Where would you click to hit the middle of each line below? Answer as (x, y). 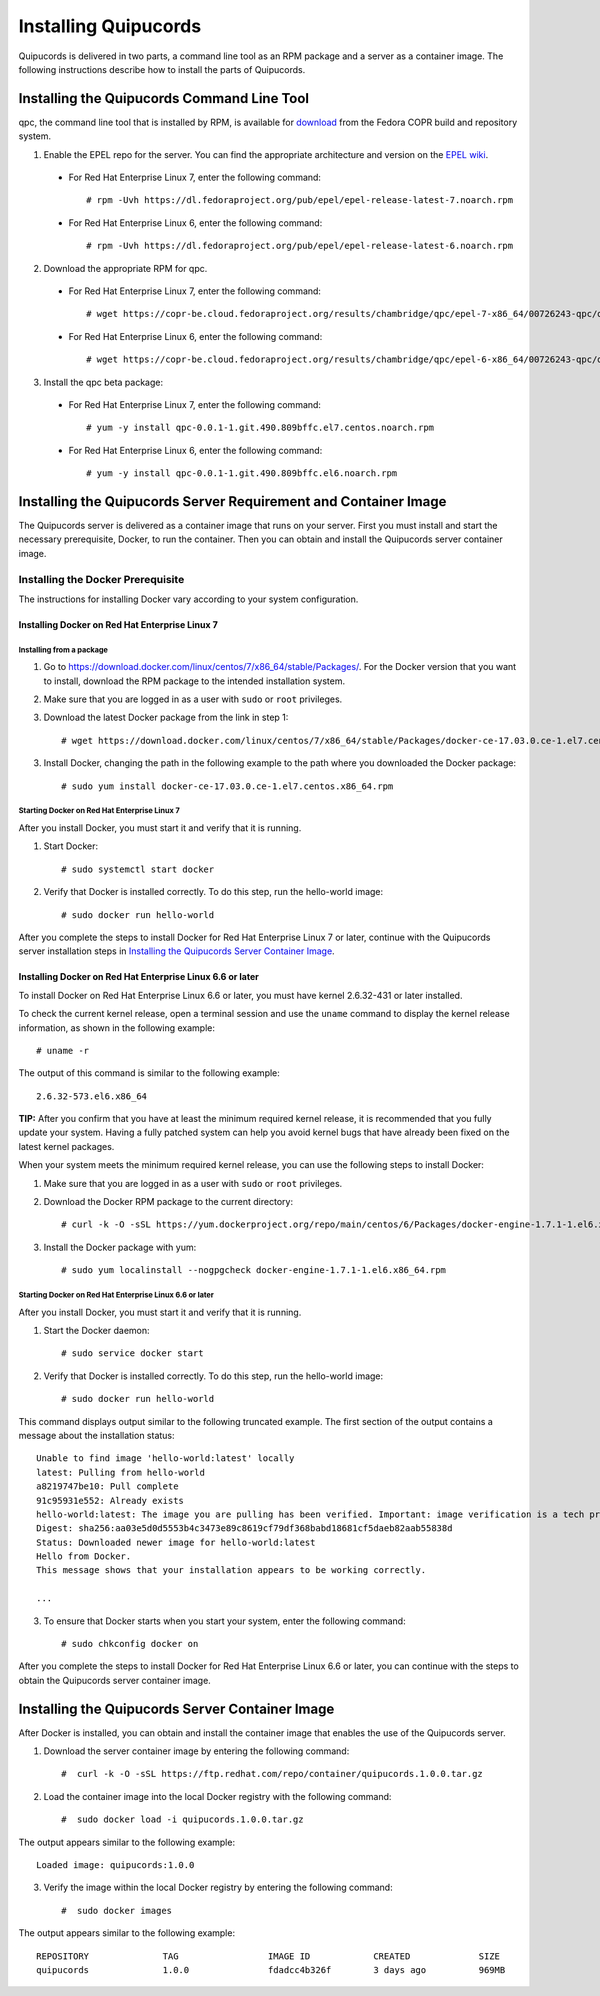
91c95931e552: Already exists (110, 1500)
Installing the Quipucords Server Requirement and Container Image (232, 501)
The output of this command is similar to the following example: (149, 1073)
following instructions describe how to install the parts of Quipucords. (162, 69)
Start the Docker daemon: (96, 1330)
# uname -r (63, 1050)
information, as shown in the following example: (116, 1027)
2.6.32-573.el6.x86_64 (92, 1096)
